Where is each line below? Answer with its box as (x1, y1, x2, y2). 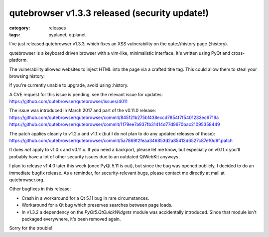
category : (9, 25, 30, 31)
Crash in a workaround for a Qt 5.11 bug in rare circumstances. (21, 195, 149, 201)
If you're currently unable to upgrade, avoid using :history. (9, 82, 129, 88)
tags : (9, 31, 20, 37)
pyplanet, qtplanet (48, 31, 86, 37)
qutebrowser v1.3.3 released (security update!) (9, 7, 209, 18)
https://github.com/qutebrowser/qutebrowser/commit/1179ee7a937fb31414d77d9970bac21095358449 (9, 121, 220, 127)
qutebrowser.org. (9, 177, 45, 183)
